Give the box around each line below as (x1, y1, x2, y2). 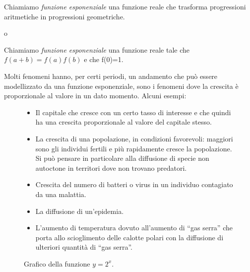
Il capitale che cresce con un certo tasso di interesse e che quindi (35, 107, 231, 117)
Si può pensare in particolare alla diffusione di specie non (35, 153, 209, 163)
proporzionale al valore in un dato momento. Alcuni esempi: (4, 90, 187, 101)
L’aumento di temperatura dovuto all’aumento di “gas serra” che (35, 222, 233, 233)
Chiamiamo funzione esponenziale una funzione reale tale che (4, 44, 190, 55)
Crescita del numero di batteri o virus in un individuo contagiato (35, 179, 233, 190)
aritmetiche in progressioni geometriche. (4, 11, 125, 21)
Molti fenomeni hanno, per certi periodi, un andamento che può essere (4, 70, 218, 81)
